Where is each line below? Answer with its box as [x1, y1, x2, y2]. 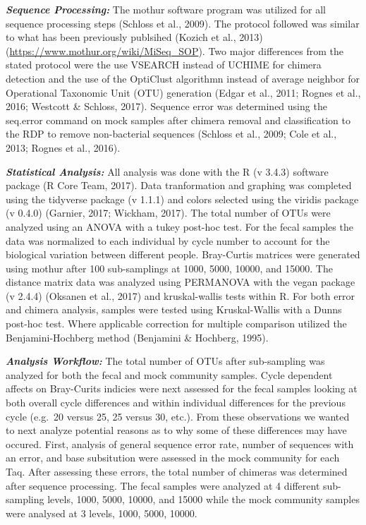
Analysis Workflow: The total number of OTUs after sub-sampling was [6, 354, 325, 368]
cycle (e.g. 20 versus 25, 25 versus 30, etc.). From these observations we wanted [6, 409, 350, 423]
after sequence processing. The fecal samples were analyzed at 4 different [6, 478, 320, 493]
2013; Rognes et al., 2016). [6, 140, 121, 155]
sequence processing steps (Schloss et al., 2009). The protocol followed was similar [6, 16, 360, 30]
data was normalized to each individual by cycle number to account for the [6, 233, 330, 248]
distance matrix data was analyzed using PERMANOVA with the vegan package [6, 274, 355, 289]
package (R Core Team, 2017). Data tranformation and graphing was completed [6, 178, 352, 193]
